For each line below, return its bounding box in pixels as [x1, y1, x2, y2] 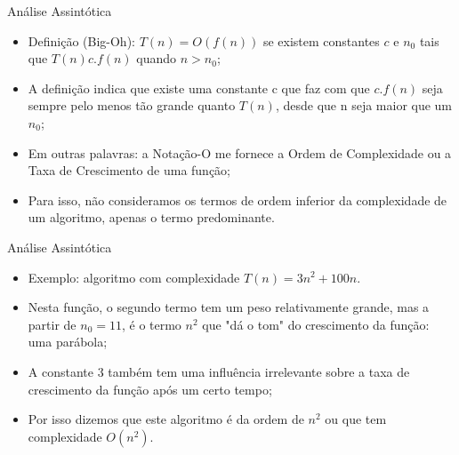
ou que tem [325, 410, 387, 428]
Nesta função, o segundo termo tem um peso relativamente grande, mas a [28, 298, 430, 316]
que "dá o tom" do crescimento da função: [202, 315, 430, 333]
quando [136, 49, 177, 68]
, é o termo [121, 315, 181, 333]
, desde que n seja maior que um [275, 96, 453, 115]
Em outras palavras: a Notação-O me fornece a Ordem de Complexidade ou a [28, 143, 452, 162]
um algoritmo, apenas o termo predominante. [28, 208, 275, 227]
